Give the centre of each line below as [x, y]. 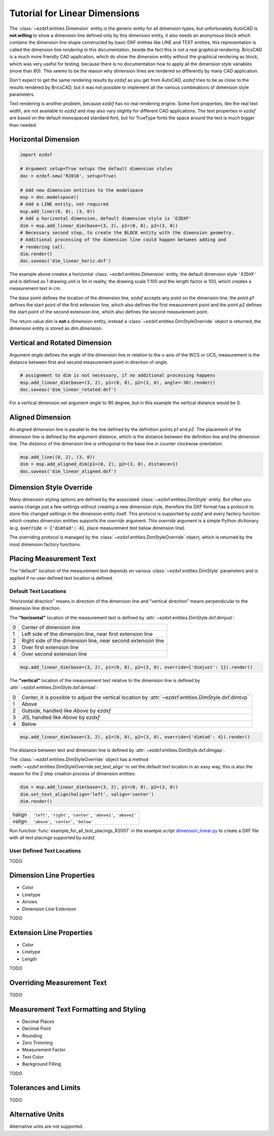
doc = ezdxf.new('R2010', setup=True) [68, 176]
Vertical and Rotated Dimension [60, 343]
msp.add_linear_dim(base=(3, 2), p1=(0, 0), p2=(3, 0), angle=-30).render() [118, 382]
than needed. [23, 125]
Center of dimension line [51, 627]
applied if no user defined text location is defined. [61, 578]
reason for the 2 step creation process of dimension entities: [73, 774]
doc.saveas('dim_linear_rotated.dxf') [68, 390]
